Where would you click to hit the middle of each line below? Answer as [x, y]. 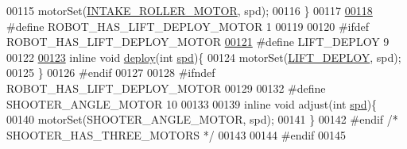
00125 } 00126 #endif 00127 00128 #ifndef [111, 73]
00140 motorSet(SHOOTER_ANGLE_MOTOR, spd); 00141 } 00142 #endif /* [202, 119]
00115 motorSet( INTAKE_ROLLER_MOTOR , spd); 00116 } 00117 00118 [190, 10]
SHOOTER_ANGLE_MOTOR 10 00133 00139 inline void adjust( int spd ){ [192, 103]
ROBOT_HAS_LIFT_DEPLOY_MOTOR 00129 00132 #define [166, 88]
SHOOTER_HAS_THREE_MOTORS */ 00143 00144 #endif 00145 [176, 134]
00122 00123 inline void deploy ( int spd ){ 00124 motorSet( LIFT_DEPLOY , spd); [204, 57]
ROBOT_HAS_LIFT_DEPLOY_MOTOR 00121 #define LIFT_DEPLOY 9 [198, 42]
